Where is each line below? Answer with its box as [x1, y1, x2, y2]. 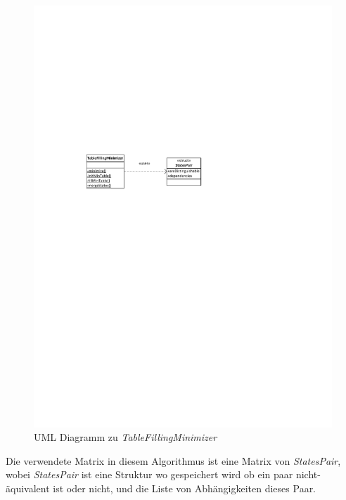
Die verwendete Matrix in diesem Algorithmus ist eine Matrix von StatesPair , [6, 453, 341, 468]
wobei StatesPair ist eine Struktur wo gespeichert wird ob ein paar [6, 467, 293, 482]
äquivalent [6, 481, 50, 496]
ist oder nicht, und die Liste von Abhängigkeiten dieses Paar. [53, 481, 316, 496]
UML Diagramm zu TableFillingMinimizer [34, 430, 217, 444]
